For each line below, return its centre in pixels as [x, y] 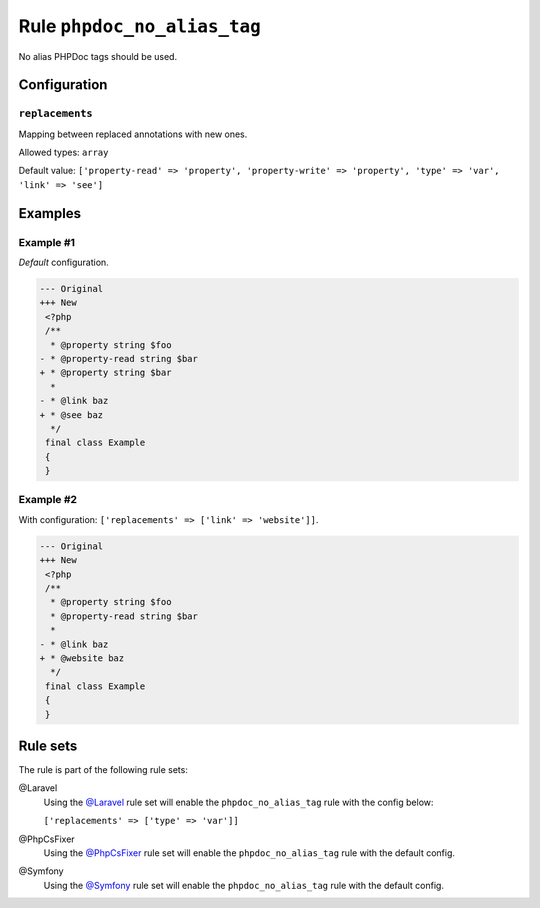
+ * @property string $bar [105, 373]
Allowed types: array [63, 152]
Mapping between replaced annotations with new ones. [133, 134]
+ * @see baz [71, 414]
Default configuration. [63, 262]
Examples [50, 213]
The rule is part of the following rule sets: [103, 769]
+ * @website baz [82, 658]
